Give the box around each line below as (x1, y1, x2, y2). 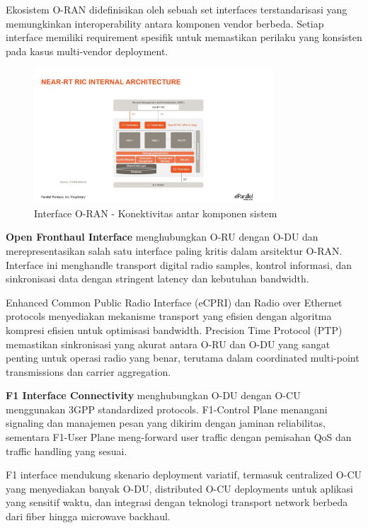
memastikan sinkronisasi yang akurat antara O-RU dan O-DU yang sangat (6, 336, 330, 351)
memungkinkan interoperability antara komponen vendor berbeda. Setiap (6, 16, 324, 30)
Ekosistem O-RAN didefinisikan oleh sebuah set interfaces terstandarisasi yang (6, 2, 347, 16)
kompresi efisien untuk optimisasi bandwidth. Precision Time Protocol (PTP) (6, 322, 343, 337)
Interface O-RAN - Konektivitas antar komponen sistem (34, 205, 277, 220)
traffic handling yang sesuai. (6, 443, 127, 458)
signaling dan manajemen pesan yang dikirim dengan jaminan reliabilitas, (6, 415, 326, 430)
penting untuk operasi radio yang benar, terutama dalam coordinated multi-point (6, 350, 360, 365)
